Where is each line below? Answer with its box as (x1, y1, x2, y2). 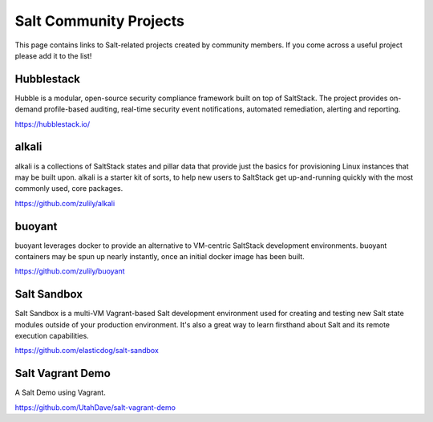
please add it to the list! (14, 51, 92, 60)
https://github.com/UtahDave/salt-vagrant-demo (14, 402, 176, 412)
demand (14, 104, 42, 114)
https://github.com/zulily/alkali (14, 198, 115, 208)
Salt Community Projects (14, 12, 184, 30)
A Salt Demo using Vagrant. (14, 388, 106, 397)
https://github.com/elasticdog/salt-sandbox (14, 346, 160, 355)
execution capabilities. (14, 331, 90, 341)
